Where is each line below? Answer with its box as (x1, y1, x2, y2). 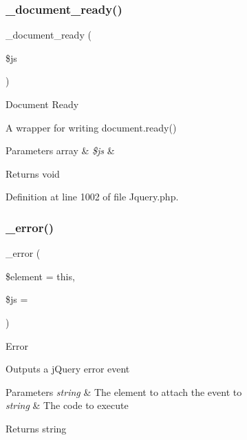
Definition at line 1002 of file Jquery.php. (6, 189, 179, 204)
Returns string (6, 421, 67, 435)
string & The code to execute (6, 398, 129, 412)
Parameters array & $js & (6, 143, 115, 158)
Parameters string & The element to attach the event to (6, 384, 242, 399)
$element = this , (6, 269, 75, 283)
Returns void (6, 166, 60, 180)
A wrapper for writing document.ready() (6, 120, 177, 134)
